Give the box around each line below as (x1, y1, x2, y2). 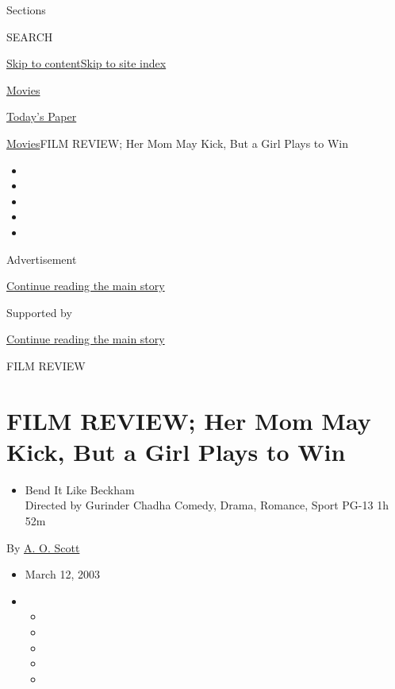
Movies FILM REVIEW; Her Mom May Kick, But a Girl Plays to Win (6, 134, 349, 151)
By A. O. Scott (6, 539, 80, 555)
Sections (6, 2, 46, 17)
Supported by (6, 304, 72, 320)
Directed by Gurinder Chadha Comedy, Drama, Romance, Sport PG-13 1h (25, 497, 389, 513)
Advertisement (6, 250, 77, 267)
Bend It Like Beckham (25, 481, 135, 497)
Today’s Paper (6, 108, 77, 125)
